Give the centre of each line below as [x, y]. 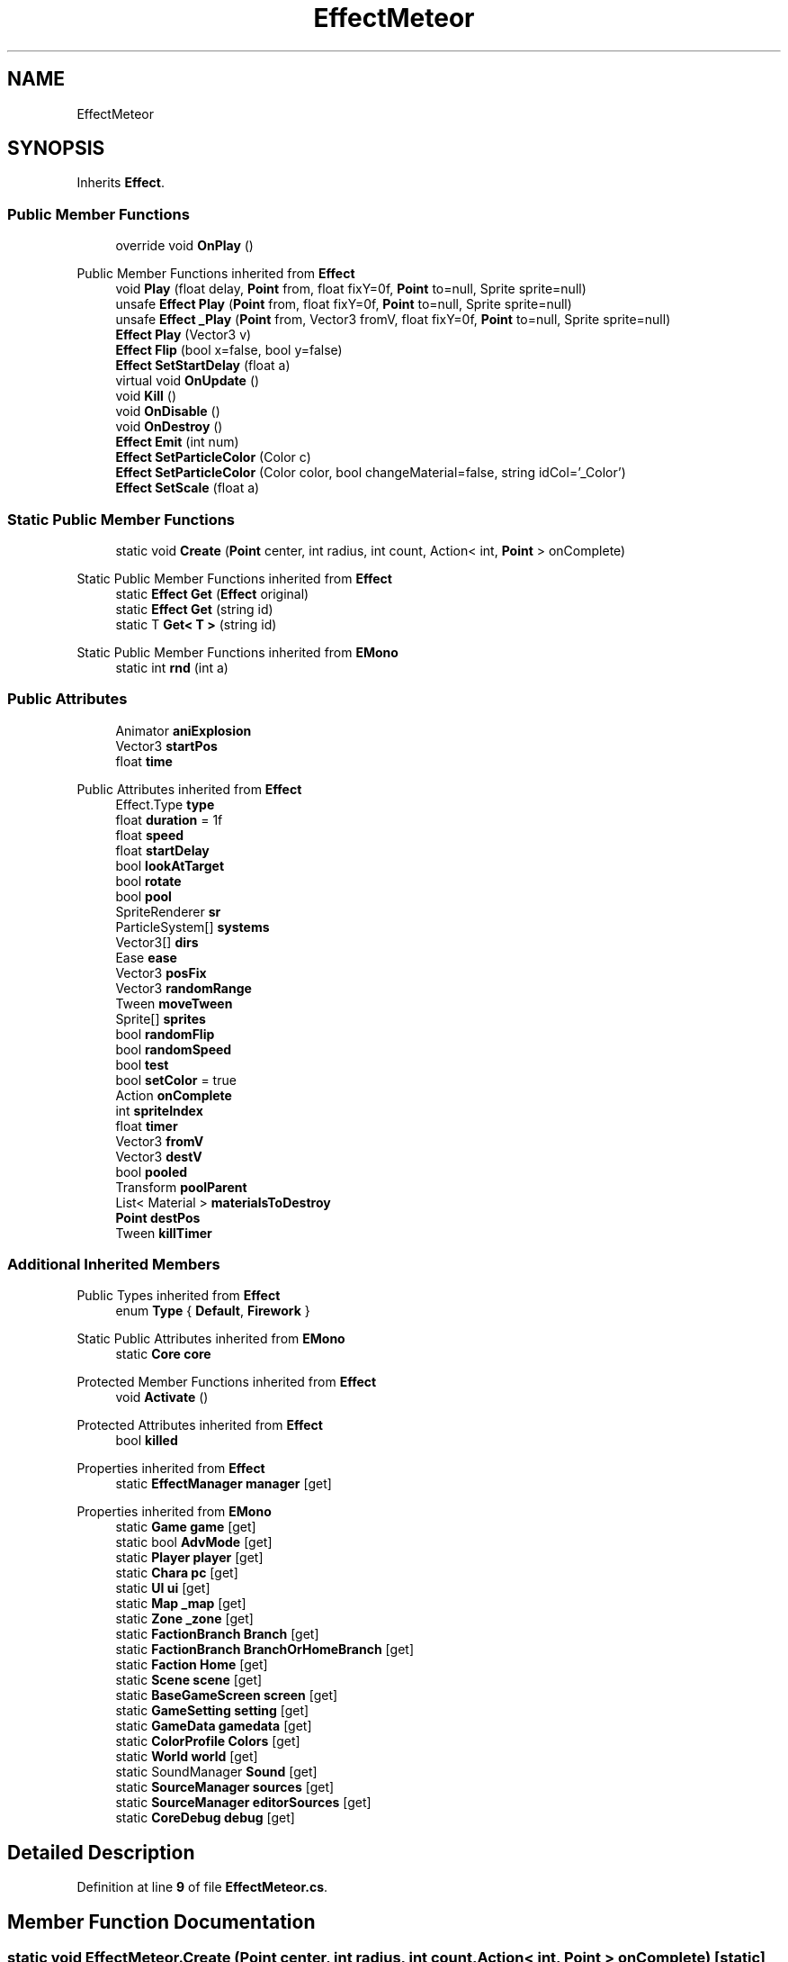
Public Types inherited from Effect [179, 1296]
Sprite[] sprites [161, 1018]
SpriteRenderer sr [168, 911]
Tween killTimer [164, 1233]
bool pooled [152, 1171]
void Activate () [162, 1397]
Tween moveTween [174, 1003]
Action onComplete [174, 1095]
